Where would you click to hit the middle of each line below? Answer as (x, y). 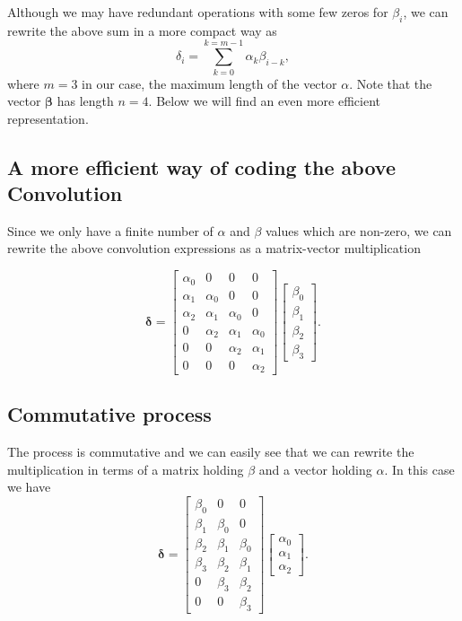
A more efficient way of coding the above (201, 166)
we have (29, 487)
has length (85, 101)
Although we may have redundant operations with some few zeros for (198, 12)
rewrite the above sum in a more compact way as (142, 30)
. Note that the (391, 83)
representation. (48, 118)
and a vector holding (315, 469)
